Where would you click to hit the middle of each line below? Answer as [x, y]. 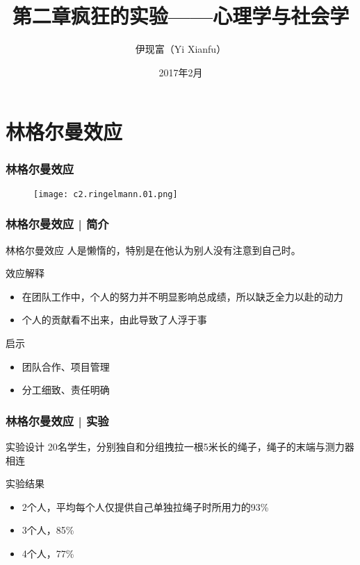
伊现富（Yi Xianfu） [181, 49]
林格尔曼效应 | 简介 [57, 224]
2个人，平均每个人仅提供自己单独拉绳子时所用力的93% [145, 506]
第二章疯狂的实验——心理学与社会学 [181, 16]
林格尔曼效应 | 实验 [57, 420]
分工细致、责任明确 [66, 390]
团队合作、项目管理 [66, 366]
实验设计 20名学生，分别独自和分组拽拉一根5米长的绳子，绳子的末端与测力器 [180, 446]
